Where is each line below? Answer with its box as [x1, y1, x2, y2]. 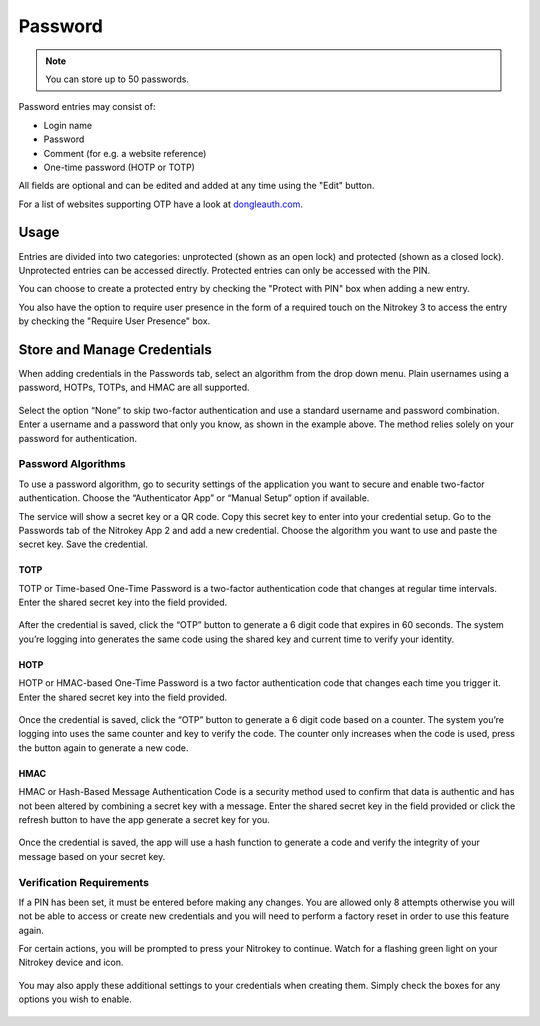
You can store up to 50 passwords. [45, 73, 190, 85]
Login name [43, 119, 93, 131]
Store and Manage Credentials [18, 341, 212, 358]
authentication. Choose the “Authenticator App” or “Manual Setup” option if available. [18, 492, 370, 504]
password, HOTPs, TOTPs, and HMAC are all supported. [18, 381, 250, 394]
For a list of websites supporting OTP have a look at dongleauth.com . [18, 198, 304, 210]
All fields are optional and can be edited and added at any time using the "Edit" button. [18, 180, 375, 192]
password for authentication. [18, 432, 137, 444]
